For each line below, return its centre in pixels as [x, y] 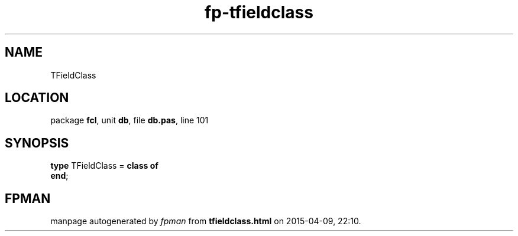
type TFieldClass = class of [104, 166]
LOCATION [37, 98]
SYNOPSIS [37, 143]
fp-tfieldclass [259, 12]
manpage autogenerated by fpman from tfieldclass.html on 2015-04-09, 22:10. [206, 221]
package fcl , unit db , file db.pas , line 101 [129, 120]
